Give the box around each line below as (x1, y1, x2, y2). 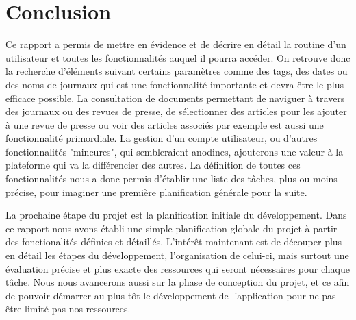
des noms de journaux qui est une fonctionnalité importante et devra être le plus (5, 77, 344, 91)
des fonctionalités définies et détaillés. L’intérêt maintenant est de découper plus (5, 234, 342, 249)
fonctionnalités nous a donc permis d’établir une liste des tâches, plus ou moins (5, 171, 338, 186)
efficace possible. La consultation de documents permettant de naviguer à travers (5, 90, 345, 105)
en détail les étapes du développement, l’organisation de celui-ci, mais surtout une (5, 248, 349, 262)
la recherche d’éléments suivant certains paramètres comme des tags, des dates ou (5, 64, 348, 78)
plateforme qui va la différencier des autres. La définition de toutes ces (5, 158, 301, 172)
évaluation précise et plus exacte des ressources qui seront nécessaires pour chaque (5, 261, 350, 275)
